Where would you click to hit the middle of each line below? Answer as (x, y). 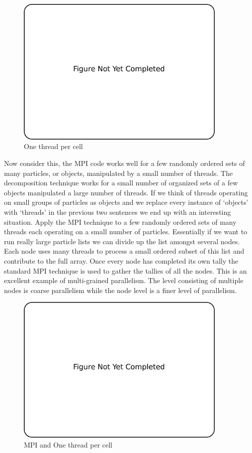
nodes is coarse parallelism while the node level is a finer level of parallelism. (121, 290)
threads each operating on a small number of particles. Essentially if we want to (126, 231)
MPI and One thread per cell (68, 444)
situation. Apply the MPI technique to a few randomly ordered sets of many (120, 222)
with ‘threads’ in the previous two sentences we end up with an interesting (118, 212)
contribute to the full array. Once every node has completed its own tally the (121, 261)
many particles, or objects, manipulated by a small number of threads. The (119, 173)
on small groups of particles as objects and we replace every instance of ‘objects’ (126, 202)
